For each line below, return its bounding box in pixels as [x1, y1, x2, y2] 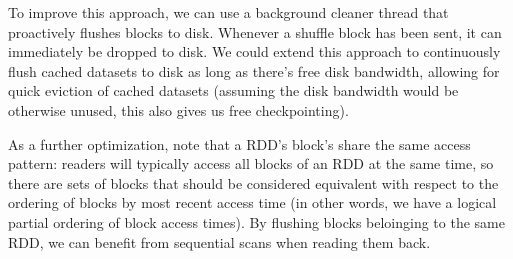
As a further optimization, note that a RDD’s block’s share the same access [8, 133, 471, 154]
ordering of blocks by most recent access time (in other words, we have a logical [8, 192, 497, 213]
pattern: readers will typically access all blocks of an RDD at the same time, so [8, 153, 494, 174]
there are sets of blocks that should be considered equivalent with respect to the [8, 172, 499, 193]
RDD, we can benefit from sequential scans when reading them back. [8, 231, 431, 252]
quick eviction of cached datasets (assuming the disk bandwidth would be [8, 80, 459, 101]
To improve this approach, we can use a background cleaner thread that [8, 2, 449, 22]
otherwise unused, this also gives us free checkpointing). [8, 99, 349, 120]
